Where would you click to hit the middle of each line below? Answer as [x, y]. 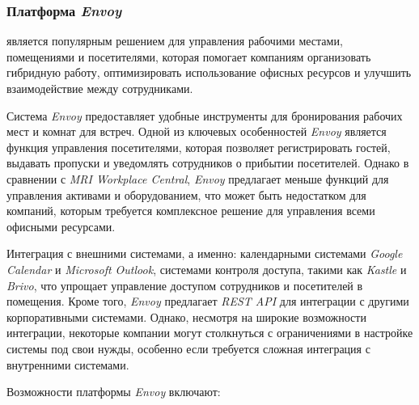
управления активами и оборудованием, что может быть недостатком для [186, 194]
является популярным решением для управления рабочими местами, [175, 41]
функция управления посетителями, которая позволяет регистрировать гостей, [199, 147]
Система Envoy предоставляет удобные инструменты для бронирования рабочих [205, 115]
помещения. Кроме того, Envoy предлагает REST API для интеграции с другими [208, 301]
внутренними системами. [68, 364]
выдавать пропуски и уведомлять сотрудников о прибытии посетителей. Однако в [208, 163]
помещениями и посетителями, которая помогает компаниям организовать [189, 56]
